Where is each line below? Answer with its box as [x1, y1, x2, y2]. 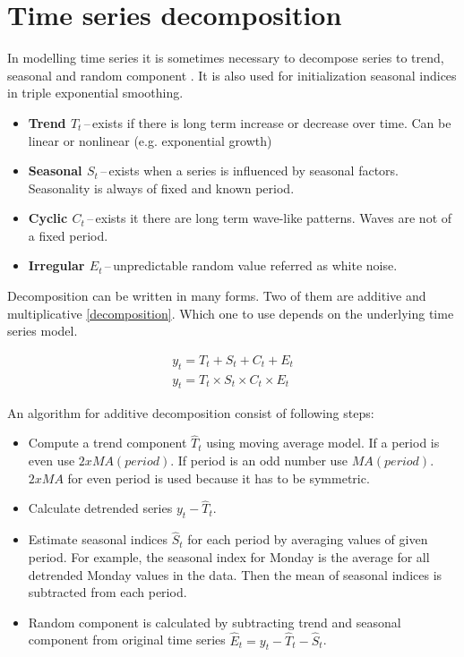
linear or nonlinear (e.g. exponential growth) [28, 131, 272, 149]
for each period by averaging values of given [187, 530, 428, 549]
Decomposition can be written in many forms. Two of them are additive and [7, 286, 426, 305]
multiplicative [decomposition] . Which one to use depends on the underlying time [7, 303, 454, 322]
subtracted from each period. [28, 583, 187, 602]
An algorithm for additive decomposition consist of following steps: [7, 403, 374, 422]
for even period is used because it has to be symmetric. [67, 468, 370, 487]
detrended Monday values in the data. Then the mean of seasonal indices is [28, 565, 443, 584]
